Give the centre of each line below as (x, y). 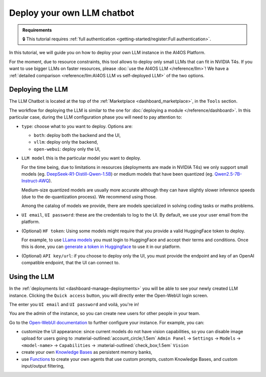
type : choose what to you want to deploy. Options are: (77, 126)
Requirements (37, 30)
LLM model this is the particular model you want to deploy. (81, 158)
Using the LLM (32, 277)
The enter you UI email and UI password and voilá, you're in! (74, 304)
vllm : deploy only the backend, (66, 142)
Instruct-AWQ (35, 181)
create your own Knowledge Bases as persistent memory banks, (87, 352)
